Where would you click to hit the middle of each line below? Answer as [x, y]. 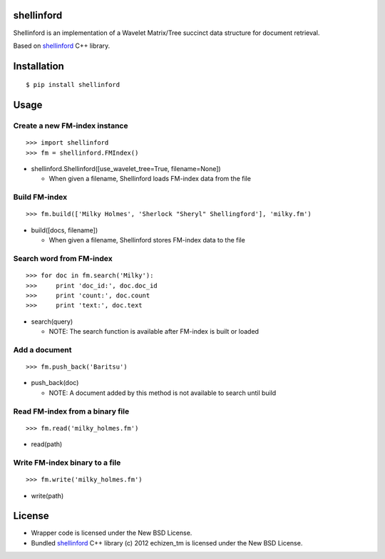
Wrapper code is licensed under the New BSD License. [112, 533]
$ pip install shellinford [73, 85]
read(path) [47, 444]
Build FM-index [40, 198]
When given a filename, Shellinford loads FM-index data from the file [150, 179]
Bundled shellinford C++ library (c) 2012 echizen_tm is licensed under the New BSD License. [167, 543]
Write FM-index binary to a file [67, 462]
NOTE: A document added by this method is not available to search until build [163, 393]
